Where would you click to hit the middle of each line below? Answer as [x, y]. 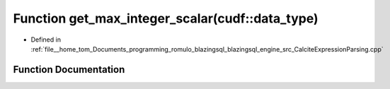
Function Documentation [69, 70]
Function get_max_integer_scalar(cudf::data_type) [166, 18]
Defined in [46, 40]
